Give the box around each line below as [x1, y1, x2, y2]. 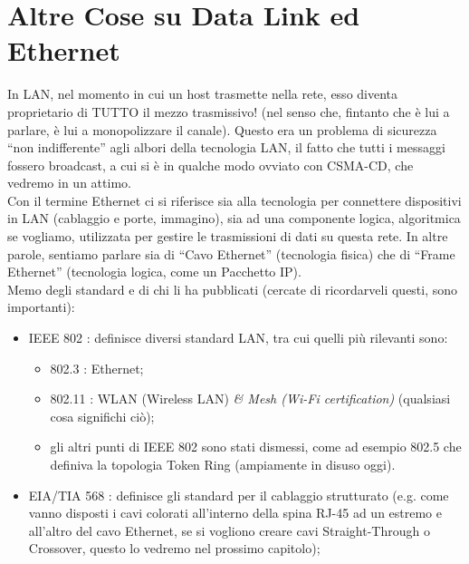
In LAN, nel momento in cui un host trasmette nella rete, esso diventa [7, 84, 398, 103]
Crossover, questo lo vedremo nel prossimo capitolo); [28, 539, 321, 558]
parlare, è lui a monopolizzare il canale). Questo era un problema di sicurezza [7, 120, 437, 139]
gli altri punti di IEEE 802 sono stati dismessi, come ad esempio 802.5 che [50, 437, 462, 456]
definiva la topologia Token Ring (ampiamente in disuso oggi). [50, 455, 396, 473]
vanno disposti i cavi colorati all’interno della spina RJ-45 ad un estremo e [28, 503, 442, 522]
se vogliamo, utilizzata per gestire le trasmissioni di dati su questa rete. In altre [7, 227, 448, 246]
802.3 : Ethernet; [50, 358, 144, 377]
